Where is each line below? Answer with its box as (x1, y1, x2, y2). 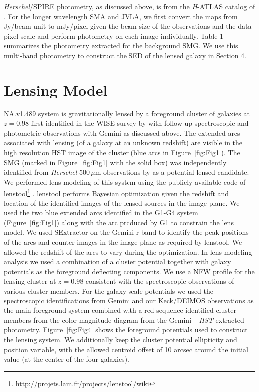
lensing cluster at (4, 276, 56, 286)
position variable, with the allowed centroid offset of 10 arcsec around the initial (4, 344, 248, 354)
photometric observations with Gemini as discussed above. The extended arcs (4, 127, 240, 138)
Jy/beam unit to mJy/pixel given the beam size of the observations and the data (4, 21, 252, 31)
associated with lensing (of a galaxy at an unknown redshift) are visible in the (4, 137, 243, 148)
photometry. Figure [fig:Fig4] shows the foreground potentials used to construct (4, 324, 248, 335)
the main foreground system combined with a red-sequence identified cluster (4, 305, 236, 315)
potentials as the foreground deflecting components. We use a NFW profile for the (4, 266, 255, 276)
